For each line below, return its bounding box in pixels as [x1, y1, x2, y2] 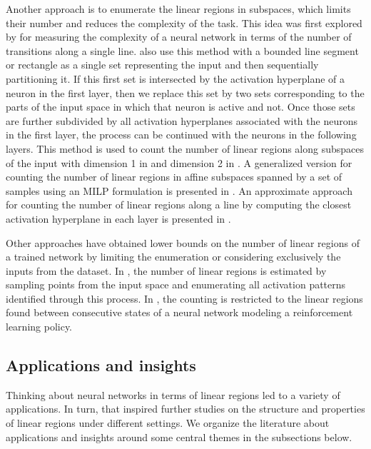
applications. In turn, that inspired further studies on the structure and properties [6, 401, 365, 416]
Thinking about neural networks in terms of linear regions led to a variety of [6, 387, 340, 402]
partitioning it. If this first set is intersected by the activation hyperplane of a [6, 71, 345, 86]
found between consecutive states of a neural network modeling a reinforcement [6, 305, 353, 320]
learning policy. [6, 319, 73, 334]
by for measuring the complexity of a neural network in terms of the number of [6, 29, 352, 44]
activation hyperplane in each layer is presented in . [6, 211, 231, 226]
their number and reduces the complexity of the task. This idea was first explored [6, 15, 362, 30]
